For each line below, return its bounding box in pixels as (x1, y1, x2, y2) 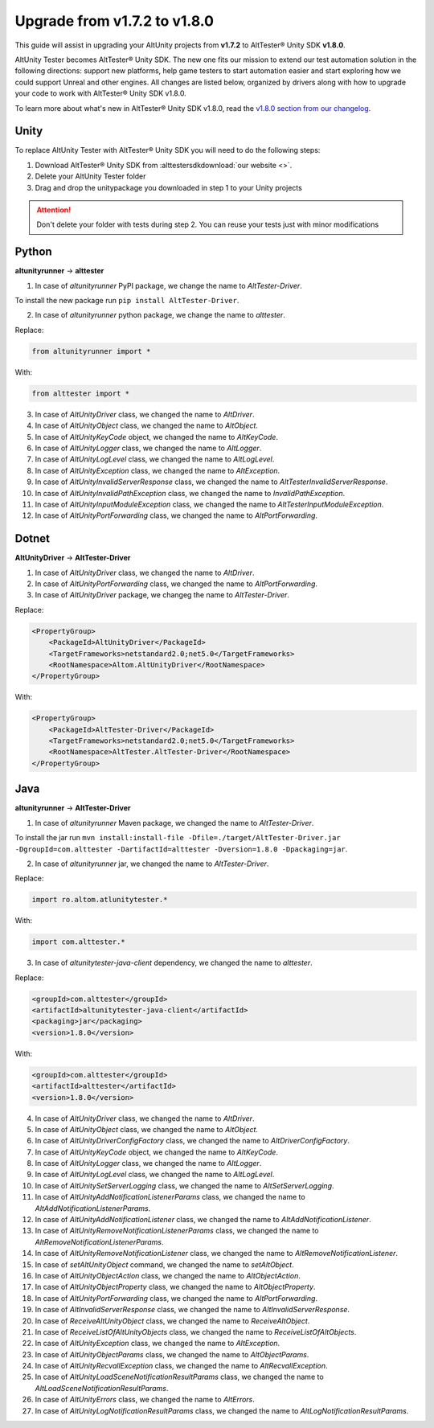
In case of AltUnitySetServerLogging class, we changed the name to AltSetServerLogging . (35, 1180, 334, 1190)
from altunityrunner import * (31, 347, 151, 355)
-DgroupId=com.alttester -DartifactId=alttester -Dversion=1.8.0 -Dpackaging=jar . (14, 844, 348, 854)
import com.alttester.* (31, 938, 126, 946)
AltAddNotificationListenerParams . (35, 1203, 151, 1213)
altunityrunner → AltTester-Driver (14, 803, 131, 813)
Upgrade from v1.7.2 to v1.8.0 (14, 12, 215, 30)
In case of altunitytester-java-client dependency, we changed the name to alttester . (35, 958, 313, 968)
